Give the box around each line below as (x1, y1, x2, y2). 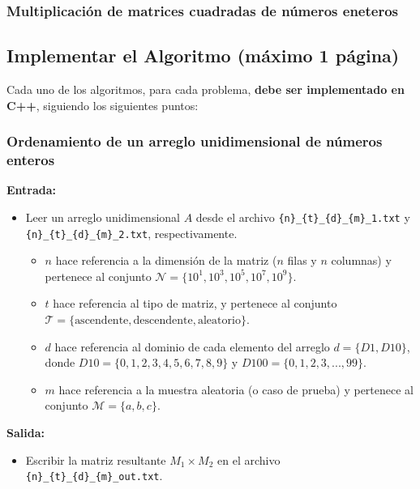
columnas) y (331, 252, 392, 269)
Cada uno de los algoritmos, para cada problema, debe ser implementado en (6, 81, 405, 98)
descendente (133, 315, 193, 327)
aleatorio (197, 315, 241, 327)
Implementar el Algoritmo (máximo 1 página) (6, 43, 400, 68)
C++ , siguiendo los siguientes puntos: (6, 96, 199, 113)
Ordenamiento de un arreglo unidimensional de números (6, 131, 383, 151)
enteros (6, 150, 55, 170)
